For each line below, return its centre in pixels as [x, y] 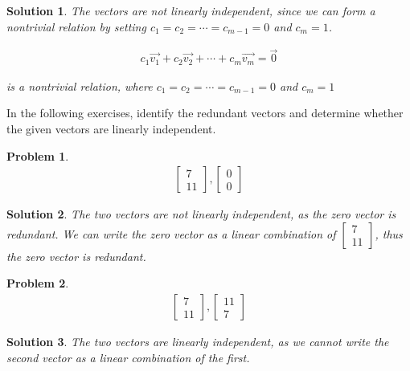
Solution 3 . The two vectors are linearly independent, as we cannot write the [198, 342]
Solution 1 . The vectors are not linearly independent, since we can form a [191, 10]
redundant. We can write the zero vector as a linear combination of [171, 233]
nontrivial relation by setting [76, 26]
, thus [389, 233]
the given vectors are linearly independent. [111, 129]
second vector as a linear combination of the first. [128, 357]
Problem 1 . [38, 155]
